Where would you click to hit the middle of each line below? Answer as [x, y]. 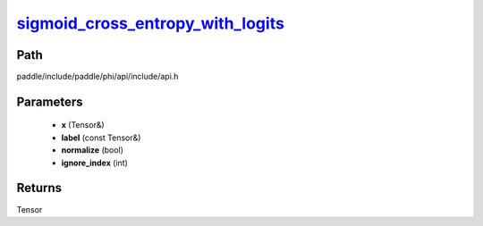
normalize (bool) [93, 150]
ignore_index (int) [95, 163]
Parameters [50, 101]
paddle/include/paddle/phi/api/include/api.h [97, 77]
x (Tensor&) [83, 125]
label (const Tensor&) [101, 138]
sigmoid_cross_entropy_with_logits [151, 23]
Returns [39, 188]
